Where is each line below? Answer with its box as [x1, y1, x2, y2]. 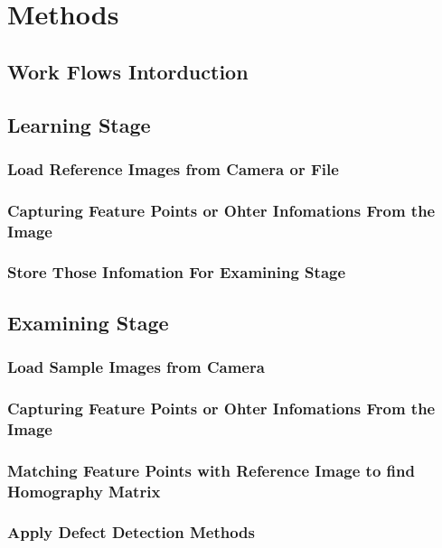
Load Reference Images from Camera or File [7, 157, 339, 180]
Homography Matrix [7, 479, 161, 502]
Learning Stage [7, 110, 151, 138]
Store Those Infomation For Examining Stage [7, 261, 346, 283]
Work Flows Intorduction [7, 57, 249, 85]
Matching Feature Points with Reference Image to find [7, 459, 415, 481]
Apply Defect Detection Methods [7, 521, 255, 543]
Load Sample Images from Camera [7, 356, 265, 378]
